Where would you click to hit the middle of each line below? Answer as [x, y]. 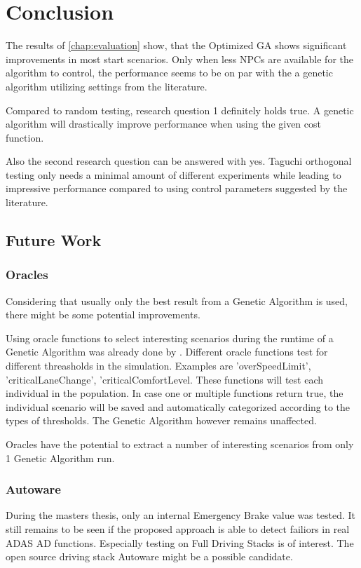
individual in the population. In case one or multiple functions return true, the [175, 393]
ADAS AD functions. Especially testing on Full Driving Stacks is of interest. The [180, 542]
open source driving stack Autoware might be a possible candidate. [149, 556]
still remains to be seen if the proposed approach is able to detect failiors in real [178, 529]
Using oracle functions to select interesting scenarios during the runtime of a [170, 338]
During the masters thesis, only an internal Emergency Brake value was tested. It [180, 515]
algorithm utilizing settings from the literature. [107, 86]
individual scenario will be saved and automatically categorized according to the [178, 406]
